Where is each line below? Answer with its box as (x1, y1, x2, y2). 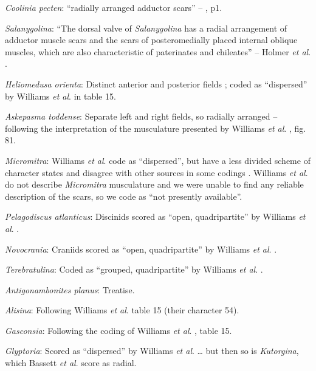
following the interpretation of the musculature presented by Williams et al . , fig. (5, 121, 306, 134)
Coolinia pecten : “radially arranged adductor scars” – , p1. (5, 1, 222, 13)
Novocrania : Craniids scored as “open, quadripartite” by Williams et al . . (5, 242, 277, 255)
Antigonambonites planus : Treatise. (5, 283, 135, 296)
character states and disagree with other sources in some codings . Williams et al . (5, 166, 308, 179)
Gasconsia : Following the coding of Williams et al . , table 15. (5, 324, 232, 336)
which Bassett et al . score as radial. (5, 356, 137, 369)
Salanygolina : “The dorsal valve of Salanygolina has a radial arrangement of (5, 21, 287, 34)
